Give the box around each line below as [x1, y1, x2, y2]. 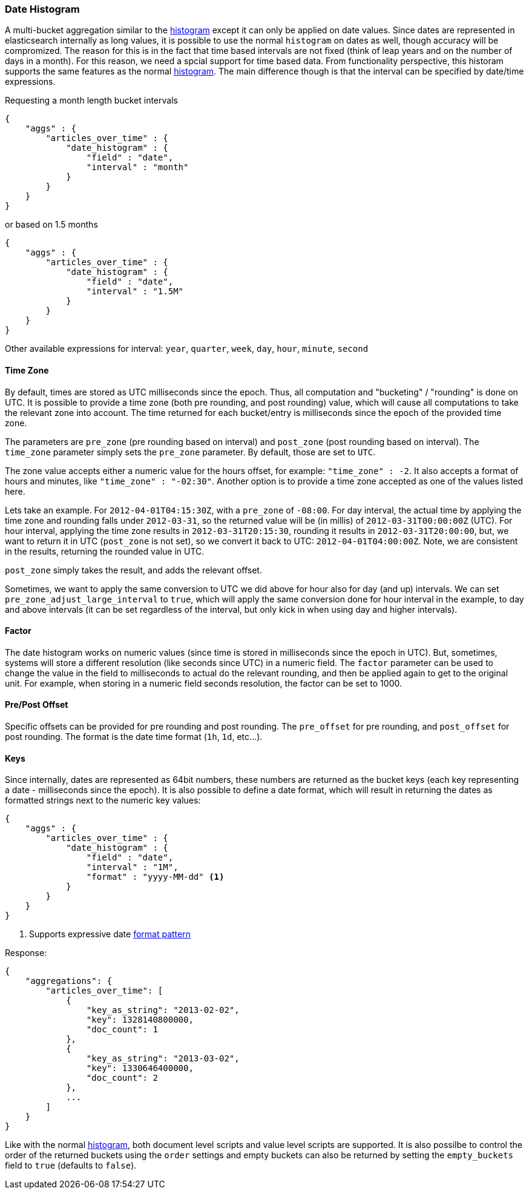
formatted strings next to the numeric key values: [5, 795, 201, 806]
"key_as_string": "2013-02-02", [86, 1005, 240, 1015]
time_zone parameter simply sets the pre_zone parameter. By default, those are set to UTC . [5, 446, 376, 457]
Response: [5, 948, 47, 958]
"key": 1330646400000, [86, 1063, 194, 1074]
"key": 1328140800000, [86, 1015, 194, 1025]
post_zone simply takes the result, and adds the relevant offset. [5, 564, 262, 575]
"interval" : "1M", [86, 862, 179, 872]
